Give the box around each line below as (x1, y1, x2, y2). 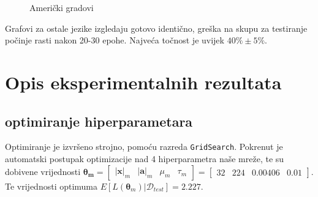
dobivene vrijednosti (5, 165, 81, 177)
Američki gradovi (29, 1, 94, 13)
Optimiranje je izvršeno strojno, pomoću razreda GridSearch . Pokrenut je (5, 140, 283, 153)
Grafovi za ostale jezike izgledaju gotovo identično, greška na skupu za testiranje (5, 21, 308, 34)
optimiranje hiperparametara (5, 111, 193, 130)
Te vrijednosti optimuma (5, 179, 98, 192)
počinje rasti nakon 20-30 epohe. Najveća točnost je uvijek (5, 34, 224, 46)
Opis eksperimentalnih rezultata (5, 69, 282, 94)
